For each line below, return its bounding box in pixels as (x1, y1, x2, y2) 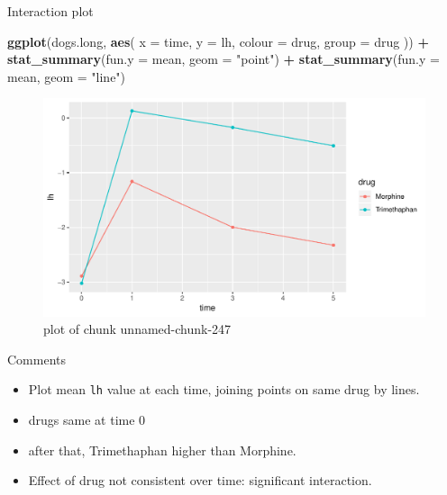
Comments (7, 349, 67, 368)
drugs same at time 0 (28, 410, 146, 429)
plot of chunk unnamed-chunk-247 (43, 319, 232, 338)
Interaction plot (7, 2, 94, 20)
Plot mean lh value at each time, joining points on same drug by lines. (28, 380, 420, 399)
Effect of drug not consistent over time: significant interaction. (28, 471, 372, 490)
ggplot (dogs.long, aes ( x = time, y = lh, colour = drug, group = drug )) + (7, 31, 429, 50)
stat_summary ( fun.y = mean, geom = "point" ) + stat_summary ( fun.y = (7, 49, 440, 68)
